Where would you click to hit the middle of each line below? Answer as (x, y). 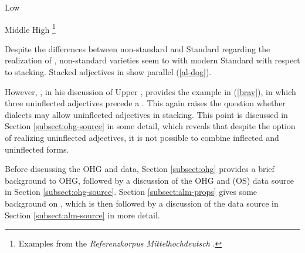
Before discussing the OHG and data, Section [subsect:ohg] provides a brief (140, 169)
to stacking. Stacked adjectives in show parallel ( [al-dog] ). (108, 72)
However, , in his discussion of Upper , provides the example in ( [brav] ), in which (150, 91)
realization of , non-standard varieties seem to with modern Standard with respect (152, 60)
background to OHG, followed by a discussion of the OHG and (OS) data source (149, 180)
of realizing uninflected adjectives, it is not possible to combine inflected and (142, 137)
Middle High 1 (30, 28)
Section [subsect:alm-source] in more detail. (82, 215)
